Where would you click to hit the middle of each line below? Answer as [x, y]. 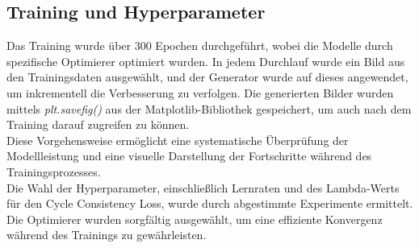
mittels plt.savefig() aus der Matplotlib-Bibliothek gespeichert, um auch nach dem [209, 108]
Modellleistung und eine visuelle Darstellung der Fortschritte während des [189, 156]
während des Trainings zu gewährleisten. [107, 235]
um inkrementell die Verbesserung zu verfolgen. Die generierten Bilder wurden [200, 92]
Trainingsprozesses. [54, 171]
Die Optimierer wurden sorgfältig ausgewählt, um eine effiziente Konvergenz [195, 219]
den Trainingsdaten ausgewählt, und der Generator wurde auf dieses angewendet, [207, 77]
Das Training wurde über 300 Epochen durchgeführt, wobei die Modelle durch [200, 45]
